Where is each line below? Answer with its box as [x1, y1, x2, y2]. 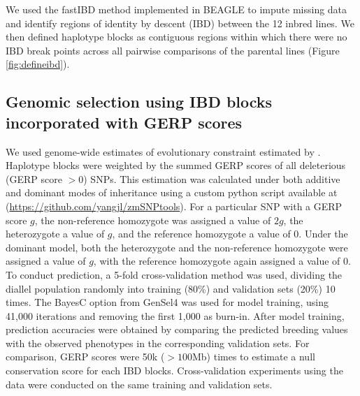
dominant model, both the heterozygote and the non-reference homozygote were [6, 240, 348, 254]
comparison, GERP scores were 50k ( [6, 349, 165, 364]
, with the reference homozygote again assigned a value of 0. [93, 254, 351, 268]
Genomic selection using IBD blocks [6, 91, 273, 112]
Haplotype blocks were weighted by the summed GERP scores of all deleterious [6, 158, 346, 173]
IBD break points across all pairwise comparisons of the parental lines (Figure [6, 43, 340, 57]
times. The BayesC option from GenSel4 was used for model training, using [6, 295, 329, 309]
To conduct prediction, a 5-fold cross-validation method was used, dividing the [6, 267, 343, 281]
